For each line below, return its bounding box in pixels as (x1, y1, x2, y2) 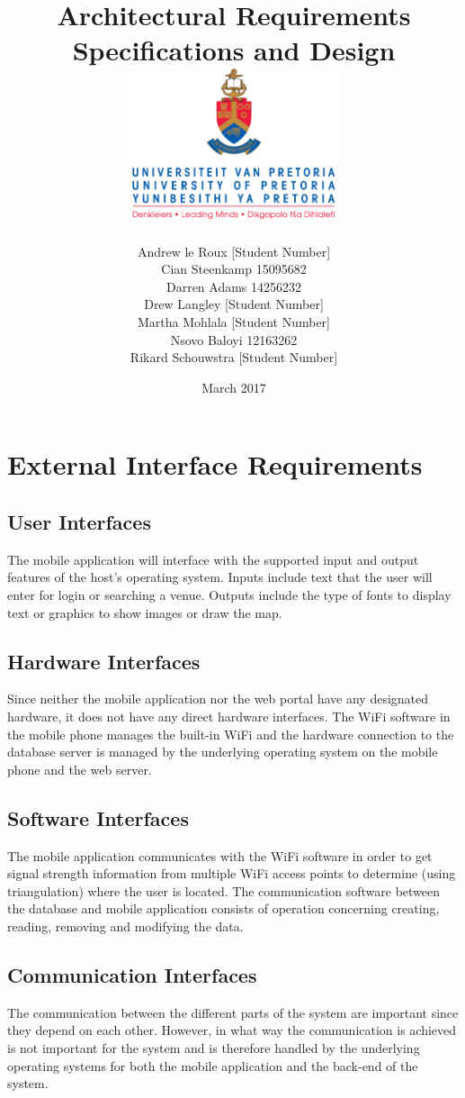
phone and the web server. (7, 759, 152, 778)
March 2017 (201, 377, 266, 396)
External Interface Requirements (7, 446, 423, 483)
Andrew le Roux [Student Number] (137, 241, 331, 260)
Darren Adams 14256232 (165, 277, 302, 295)
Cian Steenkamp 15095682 (161, 259, 307, 278)
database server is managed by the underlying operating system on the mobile (7, 742, 438, 761)
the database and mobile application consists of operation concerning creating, (7, 899, 440, 918)
